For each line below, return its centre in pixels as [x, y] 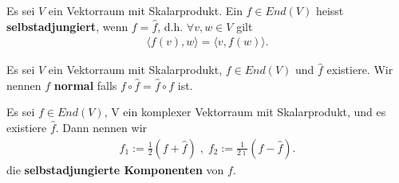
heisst [330, 10]
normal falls [85, 85]
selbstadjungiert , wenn [67, 26]
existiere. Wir [360, 70]
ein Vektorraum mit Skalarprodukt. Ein [145, 10]
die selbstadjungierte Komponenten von [115, 169]
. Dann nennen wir [101, 127]
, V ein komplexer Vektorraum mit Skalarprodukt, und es [245, 112]
